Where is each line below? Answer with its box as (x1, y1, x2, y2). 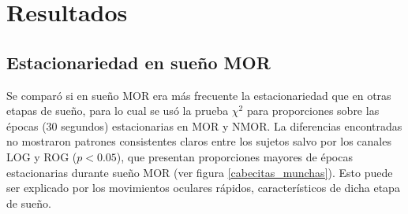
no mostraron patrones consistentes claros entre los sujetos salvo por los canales (6, 133, 391, 149)
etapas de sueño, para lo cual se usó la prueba (6, 102, 229, 119)
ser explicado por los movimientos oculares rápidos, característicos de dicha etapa (6, 179, 400, 196)
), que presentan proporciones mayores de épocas (116, 148, 353, 164)
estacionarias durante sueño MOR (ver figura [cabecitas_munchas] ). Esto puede (6, 164, 393, 180)
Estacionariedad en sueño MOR (6, 50, 271, 74)
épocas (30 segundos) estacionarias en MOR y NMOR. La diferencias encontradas (6, 117, 402, 134)
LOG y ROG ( (6, 148, 77, 164)
